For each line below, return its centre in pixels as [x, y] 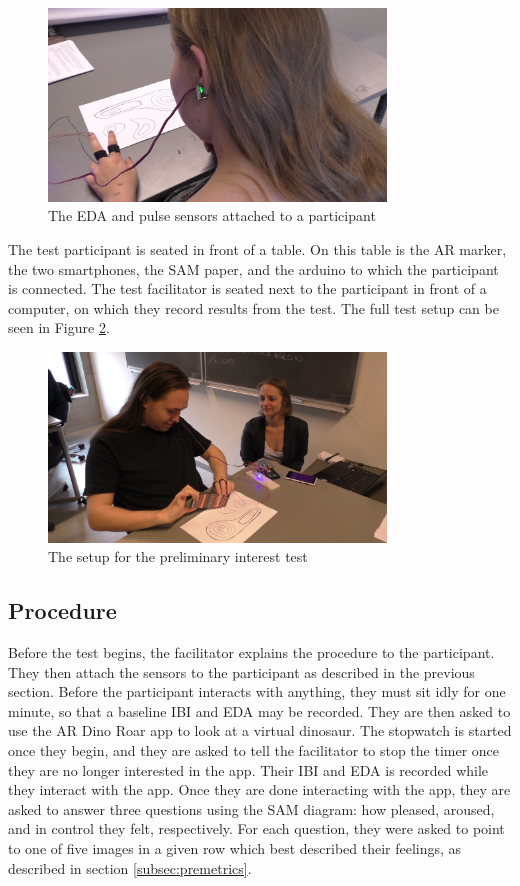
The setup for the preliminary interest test [178, 556]
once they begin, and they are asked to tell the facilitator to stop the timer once [254, 750]
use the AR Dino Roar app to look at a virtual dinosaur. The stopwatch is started [260, 730]
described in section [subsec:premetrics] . [130, 867]
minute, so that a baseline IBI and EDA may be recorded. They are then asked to [259, 710]
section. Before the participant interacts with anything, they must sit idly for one [257, 691]
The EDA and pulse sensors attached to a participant [212, 215]
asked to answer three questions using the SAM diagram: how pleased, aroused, [251, 808]
